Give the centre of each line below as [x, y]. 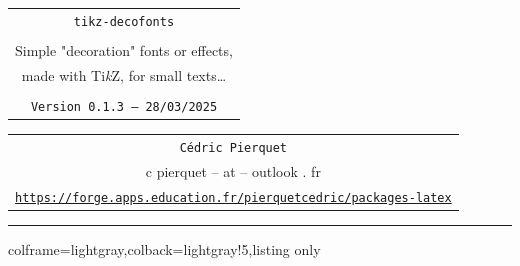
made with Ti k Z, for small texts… [124, 74]
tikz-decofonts [124, 21]
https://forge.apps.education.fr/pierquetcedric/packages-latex [233, 197]
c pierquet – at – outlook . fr [233, 170]
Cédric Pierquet [233, 147]
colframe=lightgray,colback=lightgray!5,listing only [164, 248]
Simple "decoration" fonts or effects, [124, 49]
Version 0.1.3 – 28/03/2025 [124, 106]
